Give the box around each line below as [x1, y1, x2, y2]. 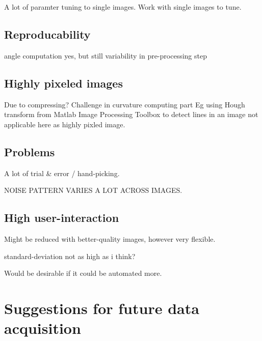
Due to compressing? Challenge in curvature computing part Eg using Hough [4, 99, 245, 109]
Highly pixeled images [4, 75, 123, 91]
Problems [4, 144, 55, 159]
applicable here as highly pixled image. [4, 119, 125, 129]
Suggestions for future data [4, 297, 199, 318]
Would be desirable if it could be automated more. [4, 268, 162, 278]
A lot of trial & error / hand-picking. [4, 167, 120, 178]
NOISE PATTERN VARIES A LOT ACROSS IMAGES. [4, 185, 182, 195]
